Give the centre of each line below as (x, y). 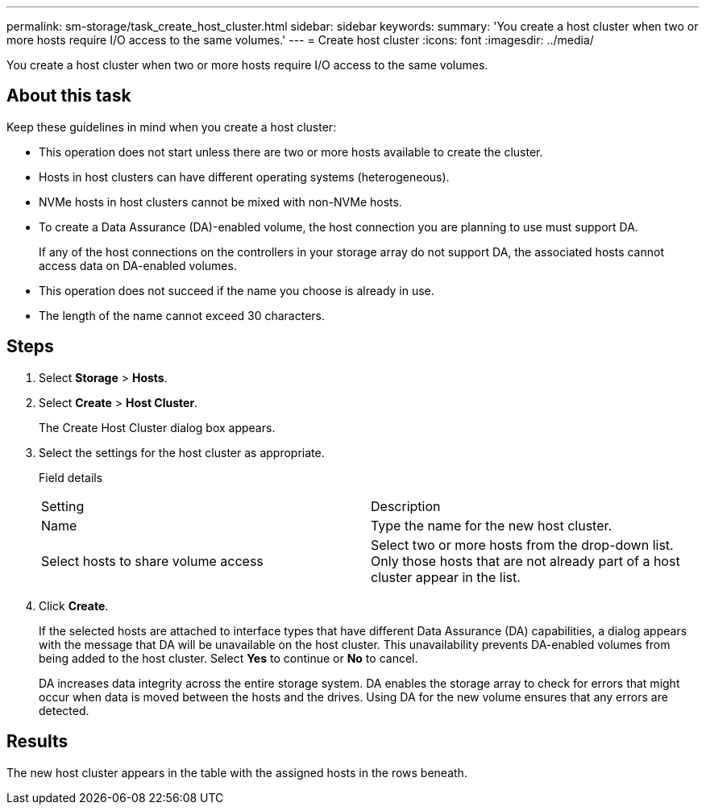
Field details (71, 477)
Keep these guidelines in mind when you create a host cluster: (172, 127)
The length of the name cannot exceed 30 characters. (182, 315)
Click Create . (74, 605)
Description (406, 506)
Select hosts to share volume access (152, 561)
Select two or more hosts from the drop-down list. (522, 545)
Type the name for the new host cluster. (492, 525)
